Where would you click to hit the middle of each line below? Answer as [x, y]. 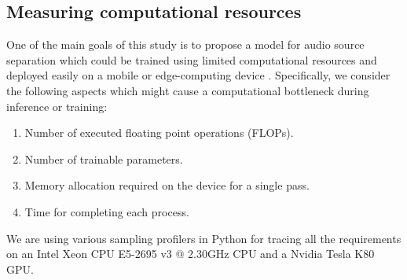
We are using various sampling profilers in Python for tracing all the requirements [204, 238]
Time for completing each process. [107, 211]
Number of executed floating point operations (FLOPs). [159, 133]
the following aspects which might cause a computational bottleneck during [188, 90]
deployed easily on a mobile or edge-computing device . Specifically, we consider [198, 75]
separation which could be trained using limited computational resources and [192, 59]
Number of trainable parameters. [104, 158]
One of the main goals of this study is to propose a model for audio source [185, 44]
